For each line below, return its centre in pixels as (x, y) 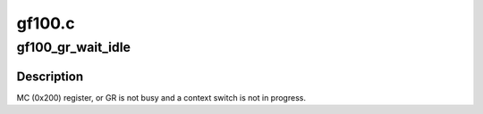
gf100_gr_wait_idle (74, 47)
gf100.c (46, 23)
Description (50, 76)
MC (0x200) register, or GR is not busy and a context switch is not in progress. (161, 97)
